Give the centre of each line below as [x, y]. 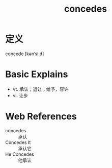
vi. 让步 [20, 95]
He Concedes [20, 154]
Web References [41, 117]
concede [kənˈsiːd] [25, 54]
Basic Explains [37, 74]
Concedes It [18, 142]
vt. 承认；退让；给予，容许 [40, 89]
